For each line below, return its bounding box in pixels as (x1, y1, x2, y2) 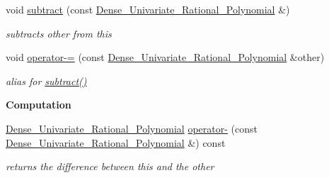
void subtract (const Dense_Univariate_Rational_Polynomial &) (6, 2, 290, 16)
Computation (6, 97, 71, 112)
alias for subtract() (6, 73, 87, 88)
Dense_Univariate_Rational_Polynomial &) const (6, 135, 226, 150)
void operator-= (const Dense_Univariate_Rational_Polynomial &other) (6, 50, 325, 65)
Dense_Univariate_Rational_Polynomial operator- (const (6, 121, 258, 135)
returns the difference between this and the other (6, 159, 214, 174)
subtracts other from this (6, 26, 112, 40)
